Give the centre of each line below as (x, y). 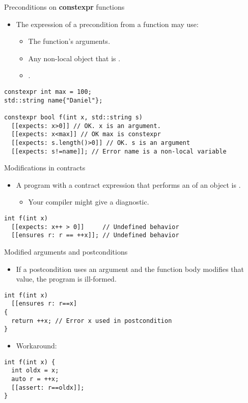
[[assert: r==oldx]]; (48, 387)
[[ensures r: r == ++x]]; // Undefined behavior (95, 235)
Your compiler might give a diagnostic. (89, 202)
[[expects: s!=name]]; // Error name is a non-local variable (119, 151)
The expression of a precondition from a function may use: (107, 24)
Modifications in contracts (45, 168)
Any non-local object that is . (74, 58)
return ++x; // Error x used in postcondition (92, 321)
